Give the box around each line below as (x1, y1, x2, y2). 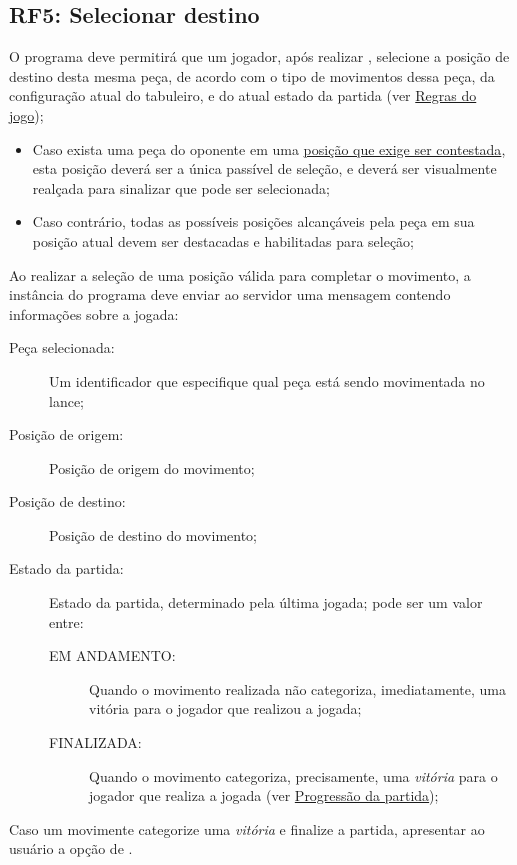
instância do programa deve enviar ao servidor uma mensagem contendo (9, 284, 451, 305)
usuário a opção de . (9, 838, 133, 859)
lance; (49, 390, 84, 411)
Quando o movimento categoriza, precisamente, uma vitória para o (89, 765, 498, 786)
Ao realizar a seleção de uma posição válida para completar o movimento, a (9, 264, 471, 285)
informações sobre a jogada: (9, 303, 179, 324)
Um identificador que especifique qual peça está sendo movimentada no (49, 370, 485, 391)
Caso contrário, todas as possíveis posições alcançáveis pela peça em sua (32, 211, 475, 232)
